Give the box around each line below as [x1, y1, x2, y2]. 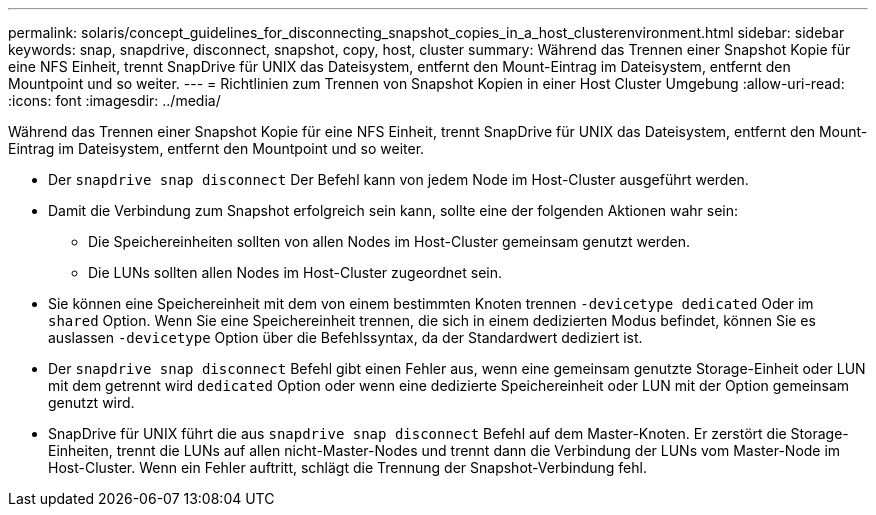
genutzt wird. [48, 394, 135, 411]
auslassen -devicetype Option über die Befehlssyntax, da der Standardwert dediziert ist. [48, 329, 643, 346]
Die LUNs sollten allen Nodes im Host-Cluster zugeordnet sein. [88, 264, 502, 281]
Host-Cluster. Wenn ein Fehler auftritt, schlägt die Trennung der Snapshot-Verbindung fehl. [48, 459, 647, 476]
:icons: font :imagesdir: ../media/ [8, 92, 221, 109]
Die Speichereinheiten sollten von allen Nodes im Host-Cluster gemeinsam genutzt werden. [88, 233, 690, 250]
